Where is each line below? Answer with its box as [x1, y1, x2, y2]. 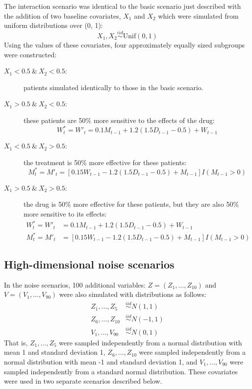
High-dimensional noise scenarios [4, 256, 175, 271]
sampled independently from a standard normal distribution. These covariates [4, 366, 238, 376]
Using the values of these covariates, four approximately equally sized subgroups [4, 40, 245, 49]
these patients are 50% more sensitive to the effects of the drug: [24, 115, 215, 125]
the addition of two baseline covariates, [4, 10, 121, 21]
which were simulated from [158, 10, 239, 21]
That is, [4, 337, 28, 347]
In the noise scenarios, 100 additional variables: [4, 279, 146, 290]
